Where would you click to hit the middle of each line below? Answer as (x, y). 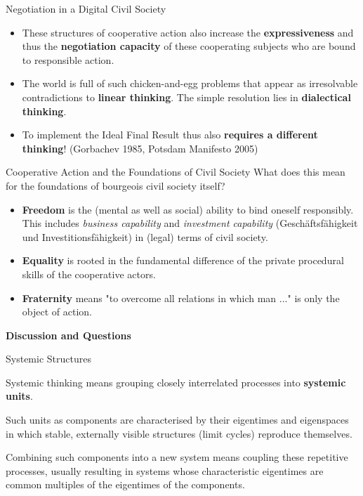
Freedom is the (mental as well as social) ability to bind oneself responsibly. (188, 209)
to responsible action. (68, 59)
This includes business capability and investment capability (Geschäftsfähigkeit (190, 223)
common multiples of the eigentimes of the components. (125, 484)
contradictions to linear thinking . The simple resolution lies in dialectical (186, 97)
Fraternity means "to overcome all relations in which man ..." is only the (181, 298)
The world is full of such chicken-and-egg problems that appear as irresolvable (190, 83)
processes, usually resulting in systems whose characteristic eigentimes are (165, 470)
